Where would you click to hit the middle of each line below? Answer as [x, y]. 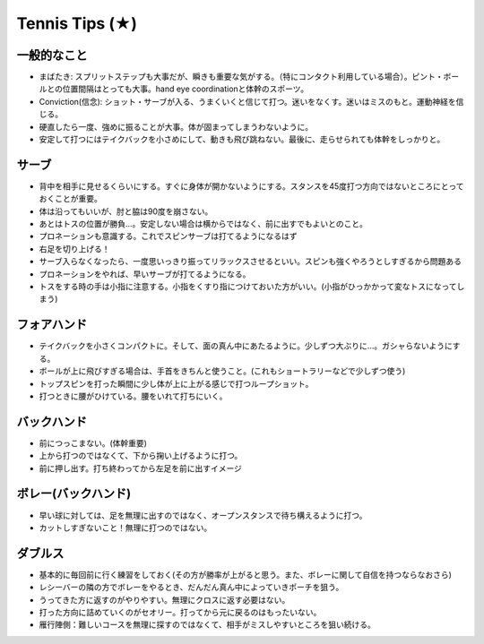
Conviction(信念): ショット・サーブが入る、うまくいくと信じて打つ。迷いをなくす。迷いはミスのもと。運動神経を [247, 101]
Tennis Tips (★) [77, 23]
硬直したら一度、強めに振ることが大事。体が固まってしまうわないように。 [176, 126]
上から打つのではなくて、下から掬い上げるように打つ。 [141, 456]
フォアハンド [52, 325]
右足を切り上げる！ [74, 249]
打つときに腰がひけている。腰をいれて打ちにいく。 [133, 396]
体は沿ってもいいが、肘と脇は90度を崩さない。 [126, 211]
